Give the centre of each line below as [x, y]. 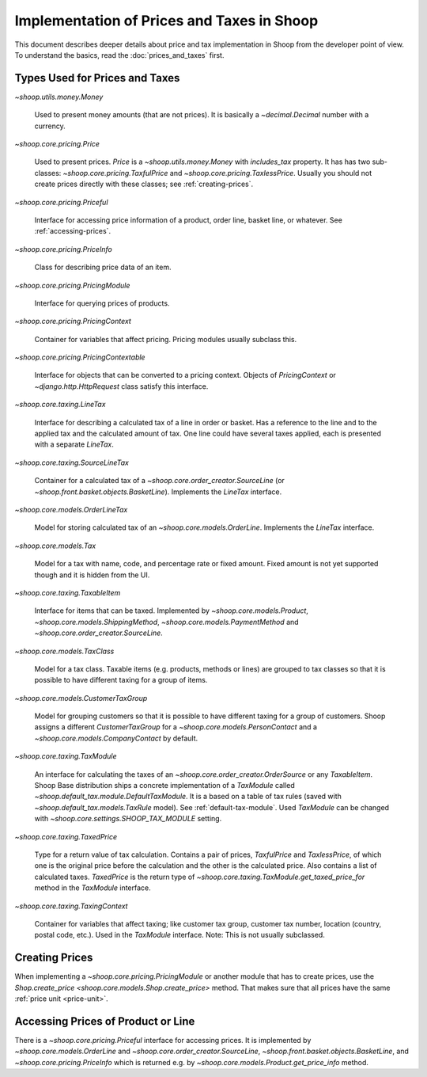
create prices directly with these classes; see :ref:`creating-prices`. [144, 184]
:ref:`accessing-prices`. [72, 231]
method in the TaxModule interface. [93, 888]
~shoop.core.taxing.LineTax [60, 405]
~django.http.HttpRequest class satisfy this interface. [121, 386]
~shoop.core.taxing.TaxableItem [68, 592]
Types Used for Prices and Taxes [97, 78]
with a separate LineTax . [74, 444]
